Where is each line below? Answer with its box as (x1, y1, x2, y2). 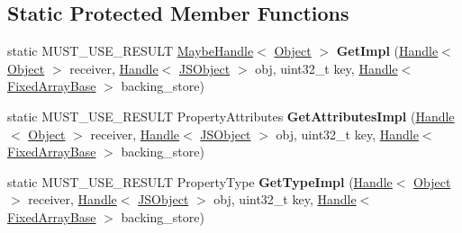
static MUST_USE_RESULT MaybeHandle (7, 41, 254, 60)
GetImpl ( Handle (336, 41, 439, 60)
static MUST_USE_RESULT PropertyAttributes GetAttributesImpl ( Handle (7, 106, 455, 125)
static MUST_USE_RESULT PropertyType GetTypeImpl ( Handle (7, 172, 393, 191)
